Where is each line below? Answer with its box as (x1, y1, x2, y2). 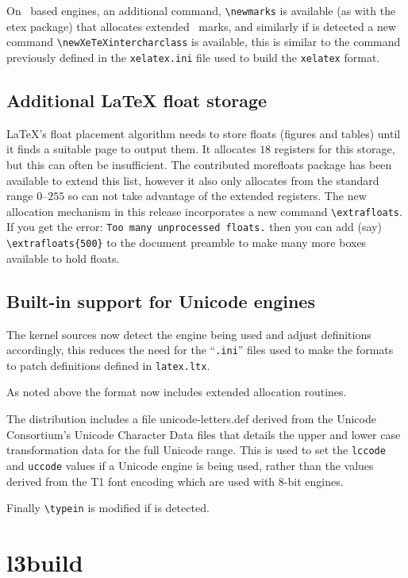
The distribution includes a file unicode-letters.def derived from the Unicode (6, 410, 376, 426)
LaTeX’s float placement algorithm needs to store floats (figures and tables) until (6, 125, 401, 141)
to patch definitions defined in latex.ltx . (6, 356, 210, 373)
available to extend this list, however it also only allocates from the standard (6, 171, 379, 188)
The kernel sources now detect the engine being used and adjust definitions (6, 326, 371, 342)
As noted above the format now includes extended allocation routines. (6, 383, 347, 400)
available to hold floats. (6, 249, 120, 266)
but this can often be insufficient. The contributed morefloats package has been (6, 156, 392, 172)
